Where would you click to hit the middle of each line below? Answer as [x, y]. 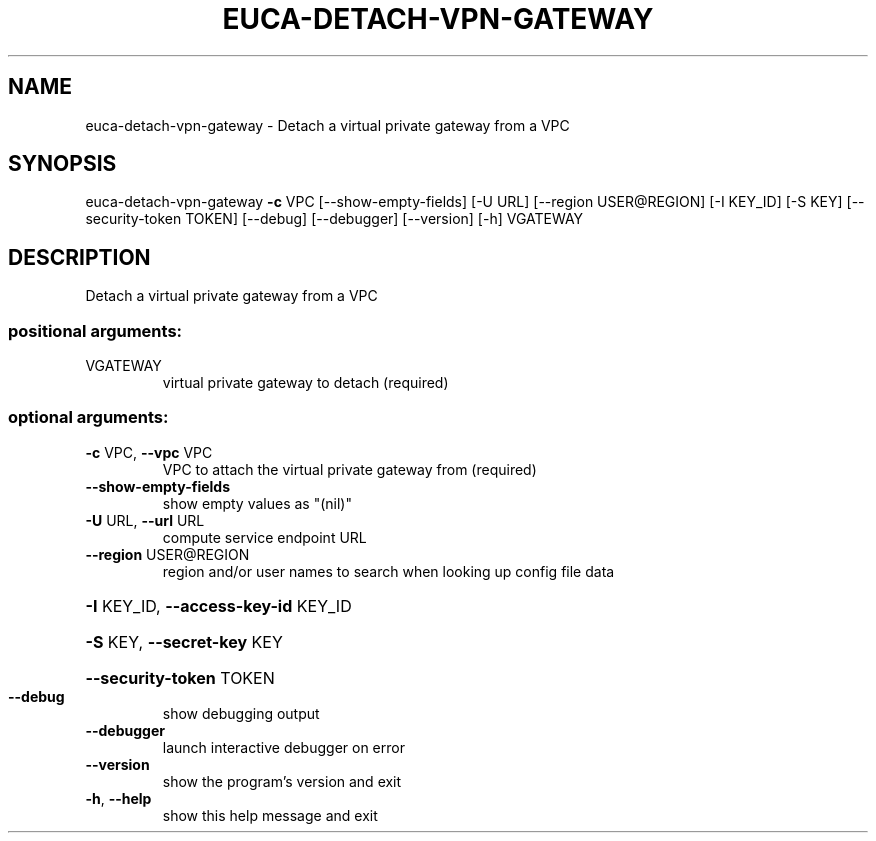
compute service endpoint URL [264, 537]
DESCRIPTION [79, 257]
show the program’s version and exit [282, 781]
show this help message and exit [270, 815]
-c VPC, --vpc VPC [149, 452]
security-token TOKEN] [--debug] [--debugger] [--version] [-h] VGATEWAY [334, 219]
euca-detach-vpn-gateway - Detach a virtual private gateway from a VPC [327, 125]
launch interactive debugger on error [283, 747]
